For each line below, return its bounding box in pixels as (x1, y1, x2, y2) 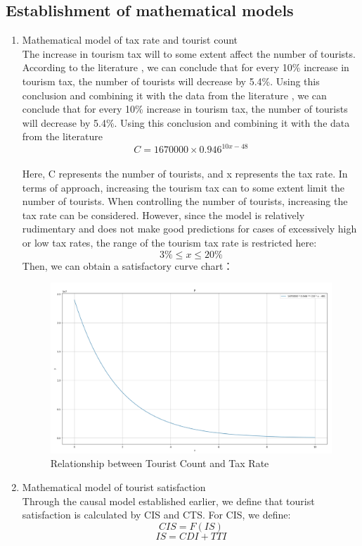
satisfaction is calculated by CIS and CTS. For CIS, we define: (22, 507, 291, 522)
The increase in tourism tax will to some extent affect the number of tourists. (22, 46, 356, 61)
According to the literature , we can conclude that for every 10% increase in (22, 60, 349, 75)
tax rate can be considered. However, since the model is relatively (22, 207, 305, 222)
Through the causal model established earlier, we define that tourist (22, 493, 315, 508)
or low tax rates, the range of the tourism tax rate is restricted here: (22, 235, 317, 250)
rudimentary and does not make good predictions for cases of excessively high (22, 221, 357, 236)
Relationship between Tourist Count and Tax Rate (50, 456, 269, 471)
